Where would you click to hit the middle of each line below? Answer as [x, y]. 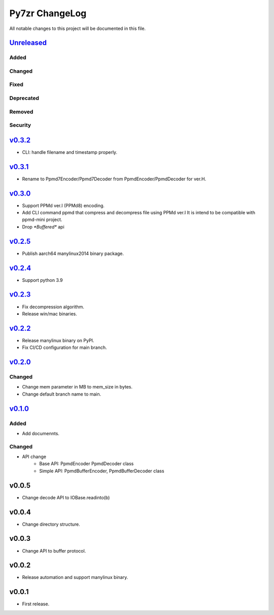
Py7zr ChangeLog [48, 13]
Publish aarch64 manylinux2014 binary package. [73, 253]
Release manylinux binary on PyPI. [58, 340]
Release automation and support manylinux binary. [75, 577]
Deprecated [24, 98]
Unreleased [28, 43]
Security [20, 125]
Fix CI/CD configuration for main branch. [64, 347]
